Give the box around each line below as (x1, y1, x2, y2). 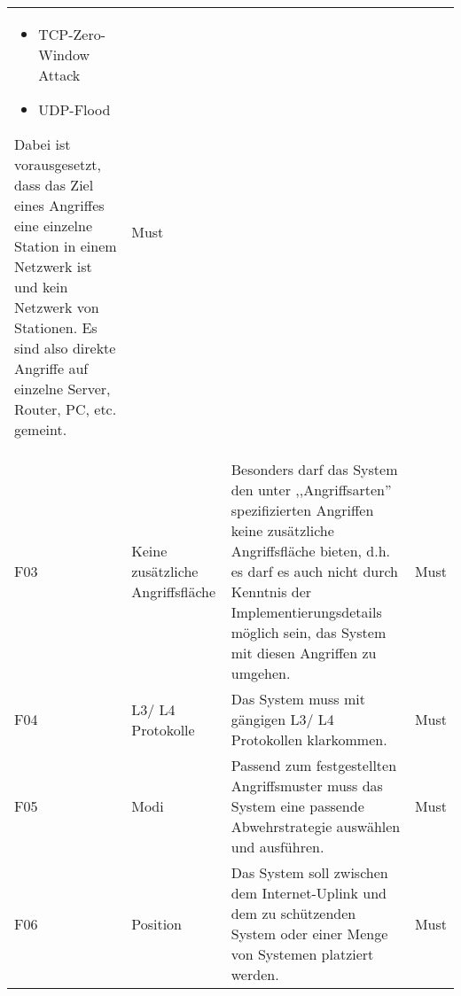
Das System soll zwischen (230, 862, 388, 883)
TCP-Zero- (38, 24, 105, 44)
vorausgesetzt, (14, 154, 101, 175)
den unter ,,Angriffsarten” (230, 479, 392, 500)
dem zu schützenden (230, 903, 356, 923)
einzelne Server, (14, 378, 111, 399)
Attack (38, 65, 81, 85)
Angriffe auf (14, 358, 89, 378)
